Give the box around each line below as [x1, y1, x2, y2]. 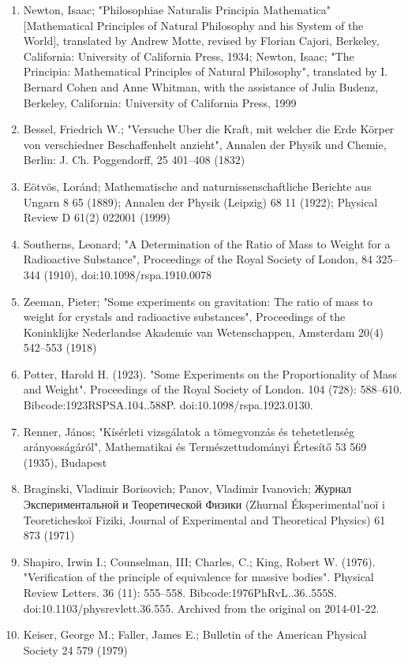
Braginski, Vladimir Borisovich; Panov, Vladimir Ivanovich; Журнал [23, 480, 352, 497]
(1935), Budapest [23, 453, 107, 470]
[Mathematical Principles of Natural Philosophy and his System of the [23, 17, 364, 33]
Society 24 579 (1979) [23, 641, 128, 658]
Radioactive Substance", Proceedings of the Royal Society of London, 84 [23, 251, 372, 267]
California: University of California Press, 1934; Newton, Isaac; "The [23, 47, 354, 64]
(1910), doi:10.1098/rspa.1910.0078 [43, 266, 211, 282]
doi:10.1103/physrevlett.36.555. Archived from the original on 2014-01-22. [23, 599, 380, 616]
